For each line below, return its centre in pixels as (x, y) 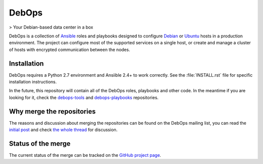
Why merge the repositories (52, 111)
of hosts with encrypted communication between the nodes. (69, 49)
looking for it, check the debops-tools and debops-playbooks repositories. (84, 98)
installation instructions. (33, 82)
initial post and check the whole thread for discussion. (63, 130)
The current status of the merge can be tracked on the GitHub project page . (85, 155)
